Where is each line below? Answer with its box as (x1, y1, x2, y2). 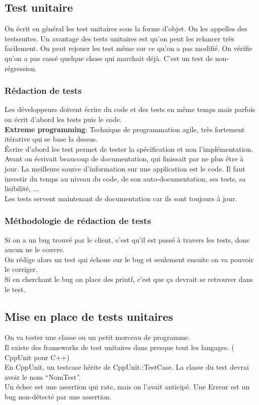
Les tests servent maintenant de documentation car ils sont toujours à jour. (5, 193, 237, 203)
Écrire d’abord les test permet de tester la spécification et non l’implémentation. (5, 143, 253, 154)
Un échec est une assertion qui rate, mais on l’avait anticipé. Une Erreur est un (5, 381, 250, 392)
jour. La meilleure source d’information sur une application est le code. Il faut (5, 163, 246, 173)
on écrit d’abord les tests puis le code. (5, 113, 122, 124)
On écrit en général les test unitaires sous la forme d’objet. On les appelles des (5, 23, 247, 34)
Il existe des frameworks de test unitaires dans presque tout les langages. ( (5, 341, 235, 352)
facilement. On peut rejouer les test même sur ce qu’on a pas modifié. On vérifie (5, 43, 252, 53)
